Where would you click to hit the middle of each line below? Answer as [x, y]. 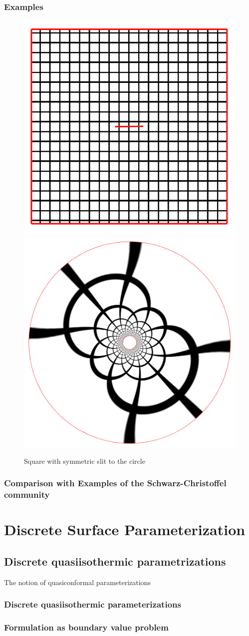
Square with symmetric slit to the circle [85, 461]
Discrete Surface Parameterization [125, 529]
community [27, 494]
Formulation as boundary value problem [86, 627]
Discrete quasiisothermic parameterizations [93, 604]
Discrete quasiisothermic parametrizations [115, 561]
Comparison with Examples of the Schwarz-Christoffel [115, 483]
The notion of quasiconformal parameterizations [77, 582]
